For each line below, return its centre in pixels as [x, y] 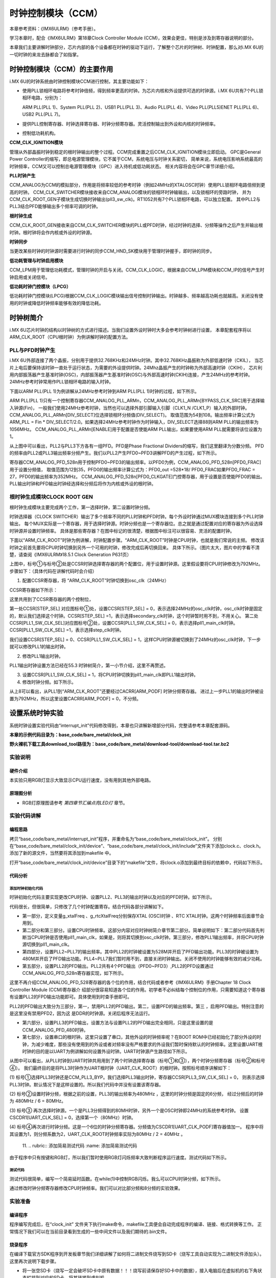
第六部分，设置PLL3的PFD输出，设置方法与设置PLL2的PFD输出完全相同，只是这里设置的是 [118, 1023]
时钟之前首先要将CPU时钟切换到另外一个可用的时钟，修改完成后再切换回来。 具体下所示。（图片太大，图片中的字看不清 [135, 547]
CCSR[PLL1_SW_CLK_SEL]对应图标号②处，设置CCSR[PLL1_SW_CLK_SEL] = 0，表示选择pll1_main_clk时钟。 [124, 623]
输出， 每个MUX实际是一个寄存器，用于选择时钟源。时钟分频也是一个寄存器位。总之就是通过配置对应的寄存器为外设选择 [136, 523]
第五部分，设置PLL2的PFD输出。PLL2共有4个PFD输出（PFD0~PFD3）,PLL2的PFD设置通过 [118, 966]
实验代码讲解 [25, 816]
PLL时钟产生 [22, 175]
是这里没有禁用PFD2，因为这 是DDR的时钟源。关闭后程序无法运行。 [81, 1013]
